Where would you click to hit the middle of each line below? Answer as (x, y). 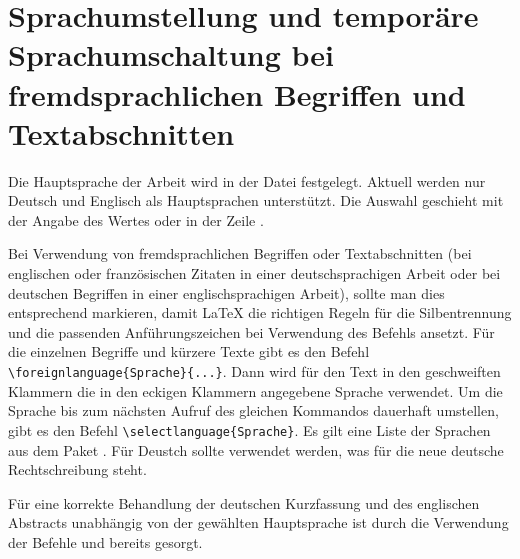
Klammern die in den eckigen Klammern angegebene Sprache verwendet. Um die (255, 390)
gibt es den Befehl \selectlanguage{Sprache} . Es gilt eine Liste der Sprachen (249, 429)
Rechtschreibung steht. (77, 469)
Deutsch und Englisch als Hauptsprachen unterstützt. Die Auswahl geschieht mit (256, 200)
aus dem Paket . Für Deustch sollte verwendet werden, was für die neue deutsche (256, 449)
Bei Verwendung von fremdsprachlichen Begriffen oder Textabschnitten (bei (240, 253)
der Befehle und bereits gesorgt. (105, 541)
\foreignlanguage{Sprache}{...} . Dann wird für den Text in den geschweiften (254, 371)
